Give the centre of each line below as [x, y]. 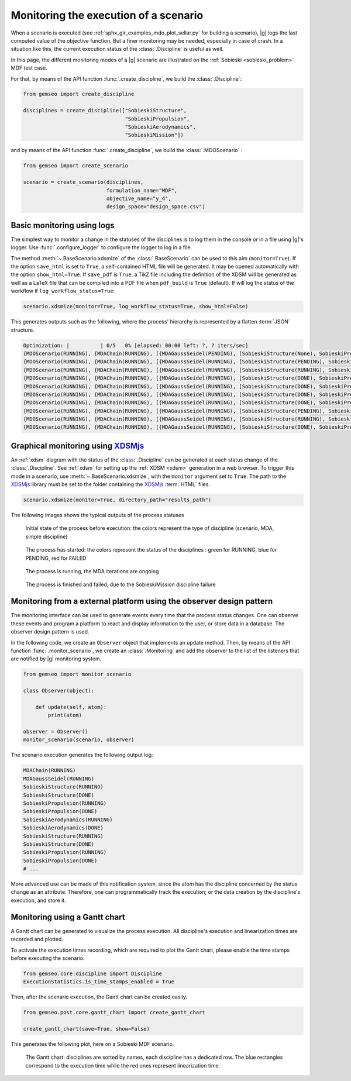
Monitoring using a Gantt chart [68, 917]
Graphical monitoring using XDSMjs [78, 445]
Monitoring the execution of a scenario [107, 15]
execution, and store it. [39, 900]
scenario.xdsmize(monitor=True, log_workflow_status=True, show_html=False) [136, 307]
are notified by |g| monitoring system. [56, 659]
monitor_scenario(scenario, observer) [79, 740]
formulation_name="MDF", [142, 190]
